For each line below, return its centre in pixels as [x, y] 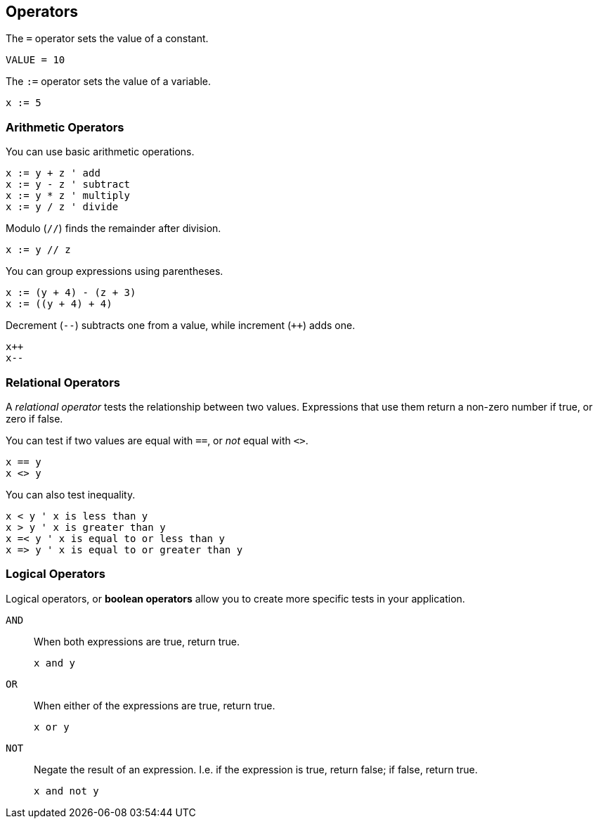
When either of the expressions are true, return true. [155, 705]
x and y [55, 663]
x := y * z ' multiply [68, 196]
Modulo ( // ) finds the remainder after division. [113, 228]
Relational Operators [63, 382]
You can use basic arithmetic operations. [100, 152]
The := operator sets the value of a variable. [109, 82]
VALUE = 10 [35, 60]
